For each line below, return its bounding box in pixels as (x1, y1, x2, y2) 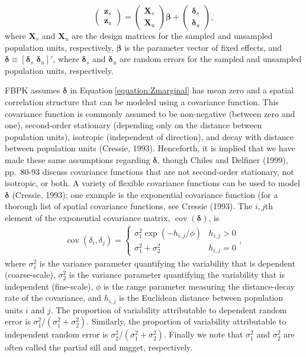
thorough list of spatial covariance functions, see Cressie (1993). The (5, 200, 253, 212)
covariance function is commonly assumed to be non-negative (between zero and (5, 107, 295, 119)
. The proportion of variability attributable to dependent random (50, 303, 287, 316)
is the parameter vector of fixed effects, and (124, 41, 282, 53)
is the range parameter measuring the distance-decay (104, 280, 295, 292)
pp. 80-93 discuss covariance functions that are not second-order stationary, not (5, 165, 294, 177)
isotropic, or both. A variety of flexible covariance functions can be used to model (5, 177, 300, 189)
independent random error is (5, 328, 108, 340)
